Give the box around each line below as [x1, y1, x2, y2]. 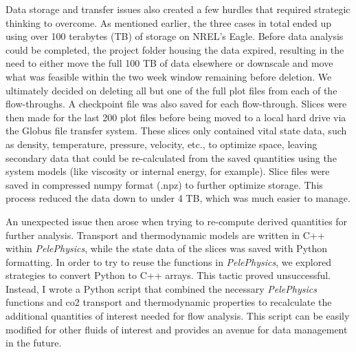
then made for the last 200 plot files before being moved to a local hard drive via [5, 110, 346, 124]
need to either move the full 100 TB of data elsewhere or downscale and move [5, 56, 333, 70]
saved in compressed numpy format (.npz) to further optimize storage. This [5, 177, 323, 191]
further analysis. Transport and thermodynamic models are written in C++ [5, 227, 325, 242]
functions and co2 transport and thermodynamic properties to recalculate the [5, 295, 332, 309]
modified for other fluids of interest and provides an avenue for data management [5, 322, 348, 336]
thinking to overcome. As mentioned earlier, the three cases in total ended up [5, 15, 332, 30]
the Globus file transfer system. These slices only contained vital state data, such [5, 123, 347, 138]
